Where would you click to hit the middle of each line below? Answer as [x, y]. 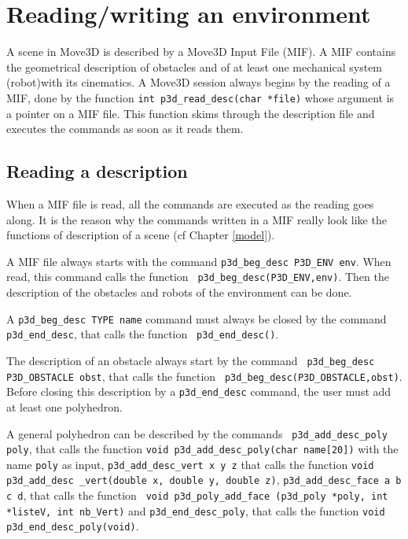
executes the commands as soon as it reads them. [125, 129]
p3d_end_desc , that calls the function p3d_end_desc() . [143, 334]
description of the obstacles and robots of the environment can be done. [179, 292]
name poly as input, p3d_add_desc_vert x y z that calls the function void [190, 464]
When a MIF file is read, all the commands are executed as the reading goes [190, 203]
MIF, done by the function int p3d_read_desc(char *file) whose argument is [200, 97]
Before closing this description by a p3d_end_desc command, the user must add [199, 391]
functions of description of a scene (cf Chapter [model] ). [141, 235]
